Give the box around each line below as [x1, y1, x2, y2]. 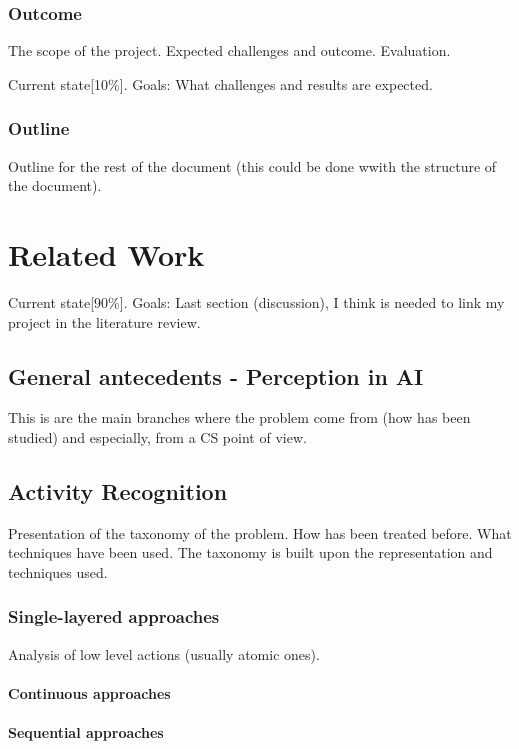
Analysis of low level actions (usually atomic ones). [8, 643, 320, 664]
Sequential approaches [8, 722, 164, 743]
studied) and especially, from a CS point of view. [8, 426, 307, 447]
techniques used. [8, 561, 108, 582]
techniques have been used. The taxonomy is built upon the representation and [8, 542, 493, 563]
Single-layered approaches [8, 604, 220, 629]
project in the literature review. [8, 311, 201, 332]
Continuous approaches [8, 682, 171, 703]
